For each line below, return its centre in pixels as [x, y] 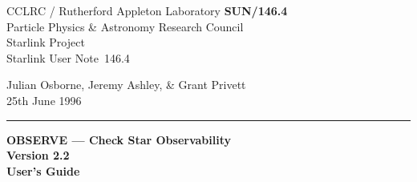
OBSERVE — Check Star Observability [119, 139]
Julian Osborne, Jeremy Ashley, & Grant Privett [126, 85]
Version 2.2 [38, 155]
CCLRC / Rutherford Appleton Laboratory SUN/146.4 [147, 10]
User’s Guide [43, 170]
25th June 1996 [44, 100]
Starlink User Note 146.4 [68, 57]
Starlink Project [46, 42]
